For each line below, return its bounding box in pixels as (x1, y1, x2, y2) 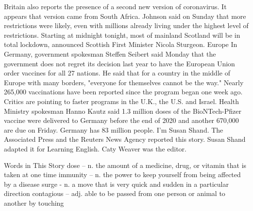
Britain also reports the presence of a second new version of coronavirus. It (4, 1, 227, 11)
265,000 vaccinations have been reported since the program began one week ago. (4, 87, 243, 97)
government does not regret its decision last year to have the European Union (4, 58, 235, 68)
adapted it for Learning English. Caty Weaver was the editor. (4, 143, 186, 153)
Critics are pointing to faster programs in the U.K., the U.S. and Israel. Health (4, 96, 239, 106)
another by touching (4, 197, 64, 208)
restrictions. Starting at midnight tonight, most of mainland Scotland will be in (4, 30, 240, 40)
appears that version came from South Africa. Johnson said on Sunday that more (4, 11, 246, 21)
